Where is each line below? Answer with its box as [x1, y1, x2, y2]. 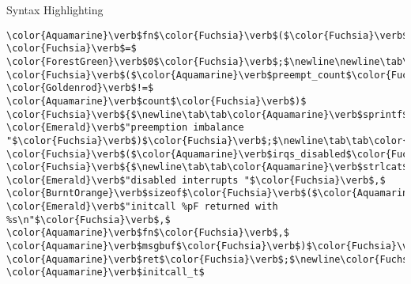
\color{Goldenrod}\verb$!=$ [6, 82, 154, 94]
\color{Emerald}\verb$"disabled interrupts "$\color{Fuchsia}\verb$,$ [6, 174, 386, 186]
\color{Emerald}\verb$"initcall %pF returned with [6, 201, 278, 213]
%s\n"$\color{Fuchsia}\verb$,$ [6, 214, 171, 225]
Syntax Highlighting [6, 2, 104, 17]
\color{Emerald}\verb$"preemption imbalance [6, 122, 244, 134]
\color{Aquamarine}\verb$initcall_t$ [6, 267, 205, 278]
